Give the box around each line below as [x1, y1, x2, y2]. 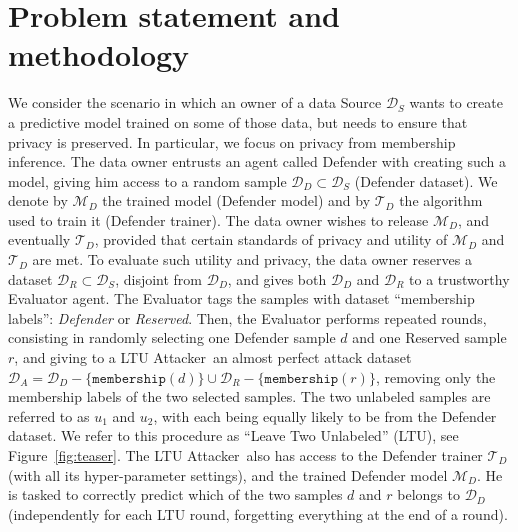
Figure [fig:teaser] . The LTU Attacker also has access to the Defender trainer [8, 445, 483, 465]
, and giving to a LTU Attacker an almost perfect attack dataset [14, 347, 412, 368]
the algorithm [399, 190, 483, 211]
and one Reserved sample [352, 327, 507, 348]
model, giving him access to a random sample [8, 170, 287, 191]
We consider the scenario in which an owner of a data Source [8, 92, 382, 113]
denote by [8, 190, 68, 211]
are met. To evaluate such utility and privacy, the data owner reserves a [32, 249, 472, 270]
